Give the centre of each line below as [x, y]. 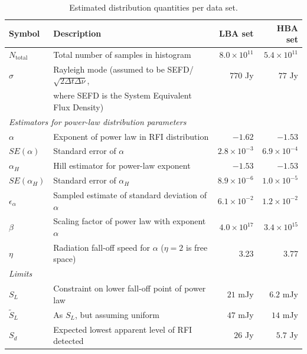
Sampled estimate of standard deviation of [130, 194]
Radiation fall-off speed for [102, 247]
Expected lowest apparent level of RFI [123, 329]
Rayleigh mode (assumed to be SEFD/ [123, 69]
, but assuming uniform [117, 314]
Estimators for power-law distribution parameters [98, 121]
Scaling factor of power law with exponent [130, 221]
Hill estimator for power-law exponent [122, 165]
